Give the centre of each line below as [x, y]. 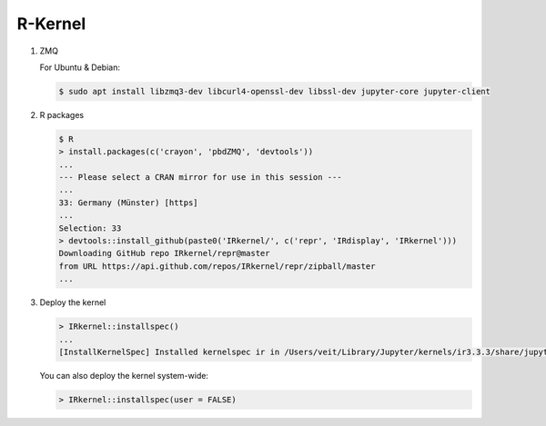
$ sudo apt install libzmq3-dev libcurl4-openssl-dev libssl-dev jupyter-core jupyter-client [275, 91]
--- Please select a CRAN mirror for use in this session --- [200, 178]
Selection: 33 [90, 228]
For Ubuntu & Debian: [80, 67]
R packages [62, 114]
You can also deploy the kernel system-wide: [124, 375]
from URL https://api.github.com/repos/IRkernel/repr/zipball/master [217, 266]
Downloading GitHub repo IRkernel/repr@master [164, 253]
